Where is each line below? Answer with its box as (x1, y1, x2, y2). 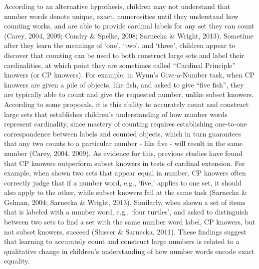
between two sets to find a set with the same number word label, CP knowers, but (4, 216, 256, 227)
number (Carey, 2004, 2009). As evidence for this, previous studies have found (4, 147, 243, 158)
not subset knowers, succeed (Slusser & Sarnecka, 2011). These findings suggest (4, 226, 247, 236)
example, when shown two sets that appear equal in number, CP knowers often (4, 167, 246, 178)
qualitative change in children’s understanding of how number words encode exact (4, 245, 255, 256)
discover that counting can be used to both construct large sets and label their (4, 49, 244, 60)
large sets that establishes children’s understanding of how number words (4, 108, 228, 119)
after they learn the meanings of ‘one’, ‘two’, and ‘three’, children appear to (4, 40, 236, 50)
